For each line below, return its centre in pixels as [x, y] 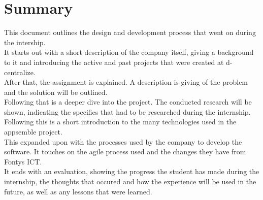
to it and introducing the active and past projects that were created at [114, 62]
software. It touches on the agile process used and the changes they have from [125, 152]
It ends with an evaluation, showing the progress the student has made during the [132, 171]
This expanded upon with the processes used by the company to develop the [123, 141]
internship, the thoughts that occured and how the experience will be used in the [130, 181]
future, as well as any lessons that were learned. [78, 191]
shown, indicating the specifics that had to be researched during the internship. [127, 111]
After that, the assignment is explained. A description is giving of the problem [126, 82]
